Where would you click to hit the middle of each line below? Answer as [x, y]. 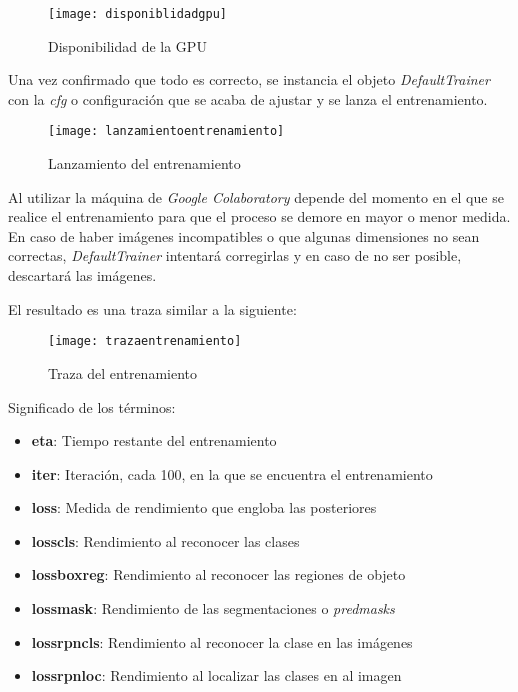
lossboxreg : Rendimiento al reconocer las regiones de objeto [218, 574]
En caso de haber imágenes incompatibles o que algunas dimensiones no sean [244, 235]
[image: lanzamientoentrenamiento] [166, 131]
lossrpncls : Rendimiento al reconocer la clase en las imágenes [222, 641]
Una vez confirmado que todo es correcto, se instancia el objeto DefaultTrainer [249, 79]
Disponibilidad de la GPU [127, 45]
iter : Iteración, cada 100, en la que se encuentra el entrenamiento [232, 473]
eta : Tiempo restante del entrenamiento [154, 440]
